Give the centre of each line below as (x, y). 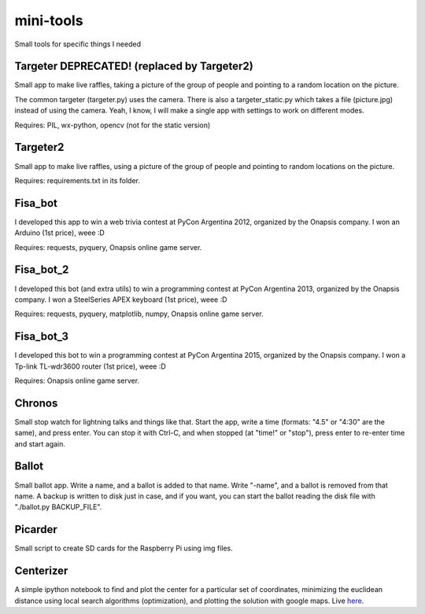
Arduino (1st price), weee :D (60, 233)
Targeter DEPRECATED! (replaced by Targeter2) (134, 66)
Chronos (36, 403)
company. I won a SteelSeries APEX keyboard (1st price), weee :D (121, 300)
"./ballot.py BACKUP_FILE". (58, 507)
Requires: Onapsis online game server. (77, 381)
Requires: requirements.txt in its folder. (78, 180)
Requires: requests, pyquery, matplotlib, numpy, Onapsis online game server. (139, 314)
